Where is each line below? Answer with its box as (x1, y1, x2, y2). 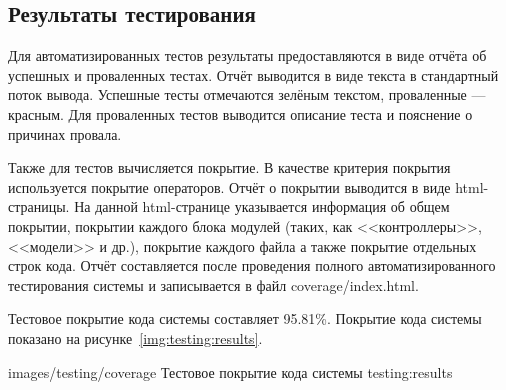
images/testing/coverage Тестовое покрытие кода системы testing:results (8, 361, 453, 382)
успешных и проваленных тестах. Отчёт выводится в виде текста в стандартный (8, 64, 499, 85)
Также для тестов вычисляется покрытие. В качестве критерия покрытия (8, 157, 451, 178)
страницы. (8, 196, 70, 217)
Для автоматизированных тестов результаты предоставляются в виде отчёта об (8, 45, 487, 66)
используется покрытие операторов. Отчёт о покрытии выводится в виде (8, 176, 451, 197)
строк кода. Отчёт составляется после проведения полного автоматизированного (8, 255, 496, 276)
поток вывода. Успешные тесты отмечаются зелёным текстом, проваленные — (8, 84, 486, 105)
